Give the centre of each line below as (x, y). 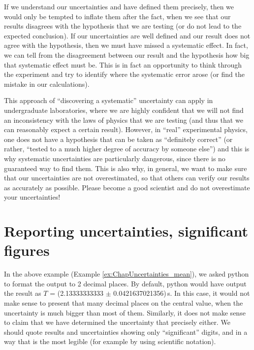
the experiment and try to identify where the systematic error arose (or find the (124, 74)
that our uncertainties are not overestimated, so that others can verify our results (127, 178)
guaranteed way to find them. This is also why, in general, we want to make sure (126, 168)
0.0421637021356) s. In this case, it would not (182, 293)
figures (27, 250)
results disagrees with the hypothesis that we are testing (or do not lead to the (123, 26)
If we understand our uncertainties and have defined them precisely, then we (119, 6)
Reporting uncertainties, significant (126, 231)
